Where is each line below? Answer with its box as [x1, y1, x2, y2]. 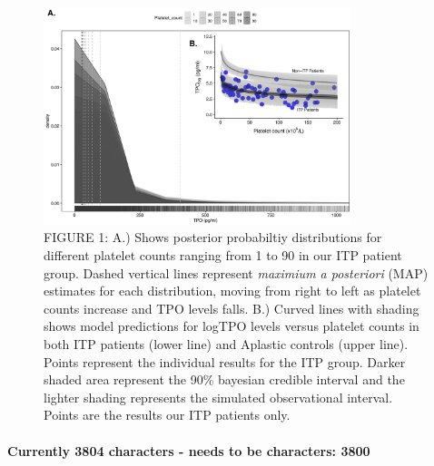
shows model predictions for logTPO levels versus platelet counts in [44, 316, 419, 335]
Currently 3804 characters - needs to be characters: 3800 [7, 441, 370, 460]
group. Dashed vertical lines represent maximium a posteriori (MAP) [44, 263, 429, 282]
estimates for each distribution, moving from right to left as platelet [44, 281, 421, 300]
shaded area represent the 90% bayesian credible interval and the [44, 370, 405, 389]
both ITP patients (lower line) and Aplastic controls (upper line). [44, 334, 409, 353]
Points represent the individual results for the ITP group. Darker [44, 352, 406, 371]
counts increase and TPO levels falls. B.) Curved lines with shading [44, 298, 419, 317]
